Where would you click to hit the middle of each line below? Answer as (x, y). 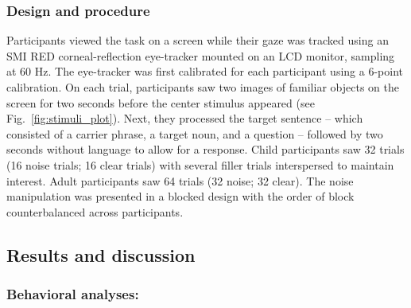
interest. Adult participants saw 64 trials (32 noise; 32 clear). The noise (180, 180)
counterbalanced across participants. (95, 211)
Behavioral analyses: (73, 294)
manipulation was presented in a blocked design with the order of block (180, 196)
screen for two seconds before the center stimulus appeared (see (161, 102)
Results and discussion (101, 254)
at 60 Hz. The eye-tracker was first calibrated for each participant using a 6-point (205, 71)
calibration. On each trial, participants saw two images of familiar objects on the (203, 87)
